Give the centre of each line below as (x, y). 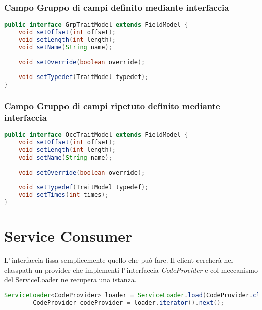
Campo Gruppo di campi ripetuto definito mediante (112, 106)
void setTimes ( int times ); (63, 195)
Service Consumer (68, 236)
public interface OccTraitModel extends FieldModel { (96, 135)
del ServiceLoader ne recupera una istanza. (70, 280)
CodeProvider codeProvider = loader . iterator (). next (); (128, 303)
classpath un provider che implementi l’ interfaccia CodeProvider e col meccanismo (131, 269)
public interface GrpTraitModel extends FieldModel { (96, 25)
